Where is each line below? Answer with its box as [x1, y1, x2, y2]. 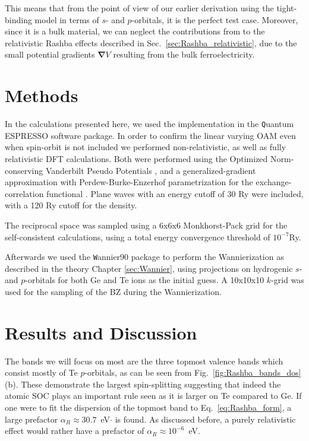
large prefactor [5, 413, 58, 425]
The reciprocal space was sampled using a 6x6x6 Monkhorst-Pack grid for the [5, 218, 288, 231]
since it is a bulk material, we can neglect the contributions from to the [5, 25, 265, 37]
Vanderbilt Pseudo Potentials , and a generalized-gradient [45, 164, 256, 176]
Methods [5, 83, 78, 107]
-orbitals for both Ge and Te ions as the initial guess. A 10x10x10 [25, 274, 264, 286]
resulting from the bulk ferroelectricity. [113, 48, 255, 61]
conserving [5, 164, 43, 176]
